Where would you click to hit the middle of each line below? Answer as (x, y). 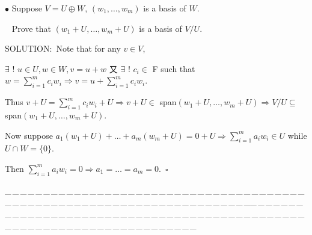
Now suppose (29, 135)
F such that (174, 68)
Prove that (31, 28)
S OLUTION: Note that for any (63, 48)
